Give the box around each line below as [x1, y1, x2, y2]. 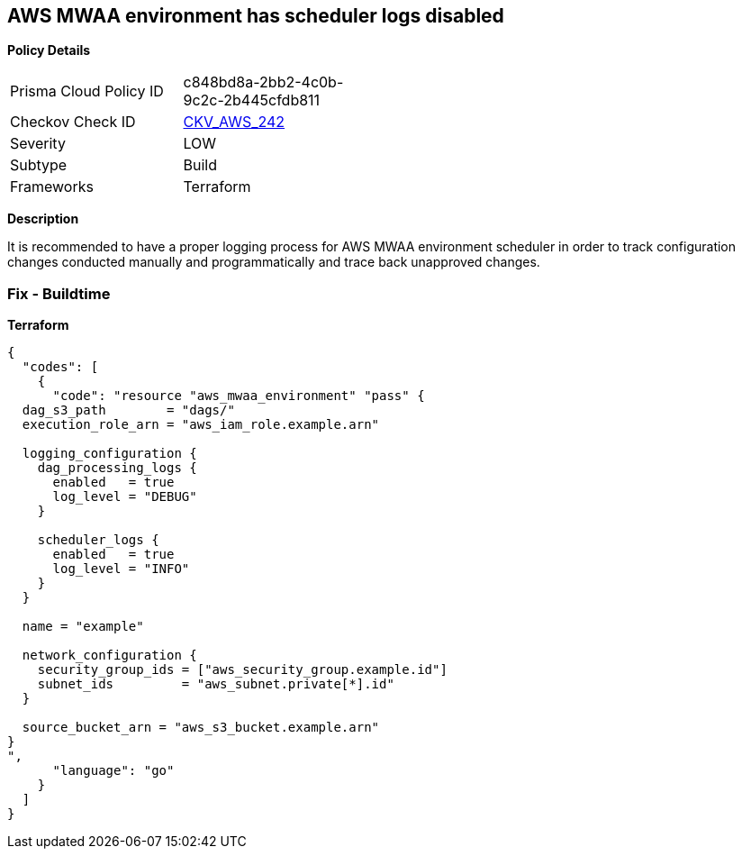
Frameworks [10, 178, 94, 196]
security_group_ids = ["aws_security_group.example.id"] [37, 662, 448, 678]
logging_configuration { [22, 446, 197, 461]
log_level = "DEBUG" [52, 489, 197, 505]
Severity [10, 134, 66, 153]
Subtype [10, 156, 68, 175]
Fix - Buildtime [7, 284, 111, 303]
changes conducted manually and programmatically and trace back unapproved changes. [7, 254, 540, 270]
